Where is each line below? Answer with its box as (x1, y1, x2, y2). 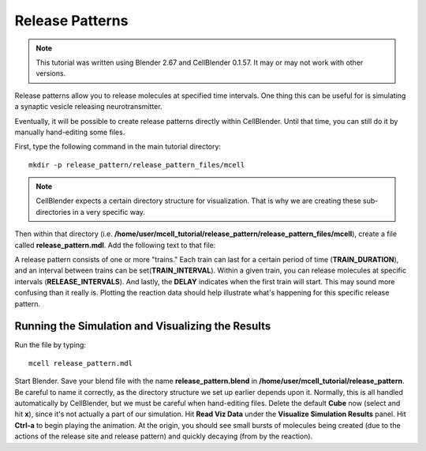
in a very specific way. (72, 207, 146, 216)
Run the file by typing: (14, 340, 87, 350)
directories (35, 207, 71, 216)
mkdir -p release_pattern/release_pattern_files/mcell (28, 160, 245, 169)
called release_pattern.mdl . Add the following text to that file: (14, 240, 216, 250)
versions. (35, 69, 66, 78)
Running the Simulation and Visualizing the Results (14, 320, 271, 333)
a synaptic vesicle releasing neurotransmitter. (14, 102, 163, 111)
